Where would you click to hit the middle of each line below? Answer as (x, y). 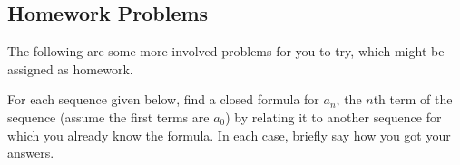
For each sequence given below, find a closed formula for (163, 99)
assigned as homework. (70, 68)
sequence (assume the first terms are (108, 116)
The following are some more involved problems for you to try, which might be (226, 51)
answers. (31, 153)
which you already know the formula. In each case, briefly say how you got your (229, 135)
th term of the (413, 99)
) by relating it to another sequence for (333, 116)
